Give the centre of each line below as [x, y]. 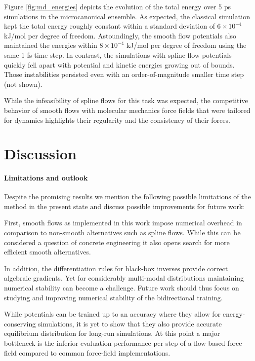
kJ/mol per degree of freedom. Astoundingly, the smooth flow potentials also [120, 35]
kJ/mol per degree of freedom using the [186, 45]
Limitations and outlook [46, 178]
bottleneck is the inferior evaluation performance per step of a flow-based [115, 343]
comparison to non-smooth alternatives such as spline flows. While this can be [122, 233]
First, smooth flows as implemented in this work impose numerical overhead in [123, 223]
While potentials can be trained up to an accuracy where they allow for [112, 314]
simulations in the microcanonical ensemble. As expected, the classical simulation [127, 16]
